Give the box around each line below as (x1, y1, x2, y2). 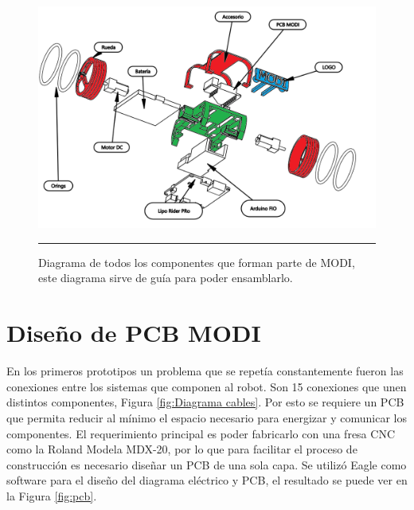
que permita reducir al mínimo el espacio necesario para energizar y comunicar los (6, 409, 407, 426)
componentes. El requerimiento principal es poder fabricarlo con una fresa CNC (6, 425, 395, 441)
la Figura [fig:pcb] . (6, 487, 97, 504)
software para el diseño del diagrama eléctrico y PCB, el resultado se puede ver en (6, 472, 408, 488)
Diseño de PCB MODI (6, 316, 261, 349)
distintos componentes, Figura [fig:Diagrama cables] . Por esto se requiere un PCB (6, 394, 404, 410)
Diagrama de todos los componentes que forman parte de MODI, (38, 253, 355, 270)
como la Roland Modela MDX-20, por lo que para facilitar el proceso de (6, 441, 357, 457)
